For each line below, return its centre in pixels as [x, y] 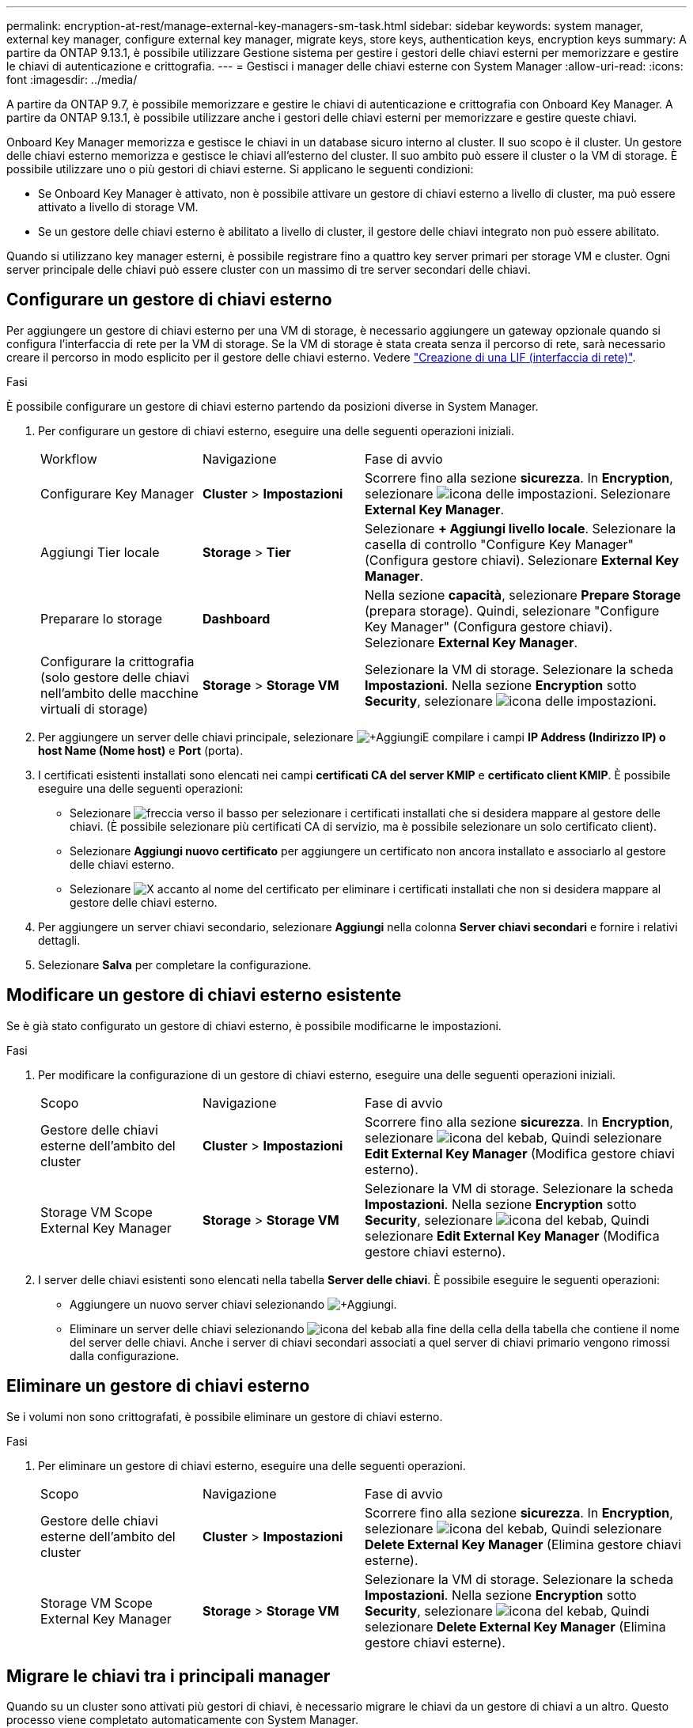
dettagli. [59, 940]
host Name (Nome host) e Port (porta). [141, 750]
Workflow [69, 459]
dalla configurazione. [125, 1355]
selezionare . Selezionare [518, 493]
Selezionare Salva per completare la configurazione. [175, 964]
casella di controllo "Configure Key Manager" [500, 544]
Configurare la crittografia [117, 661]
